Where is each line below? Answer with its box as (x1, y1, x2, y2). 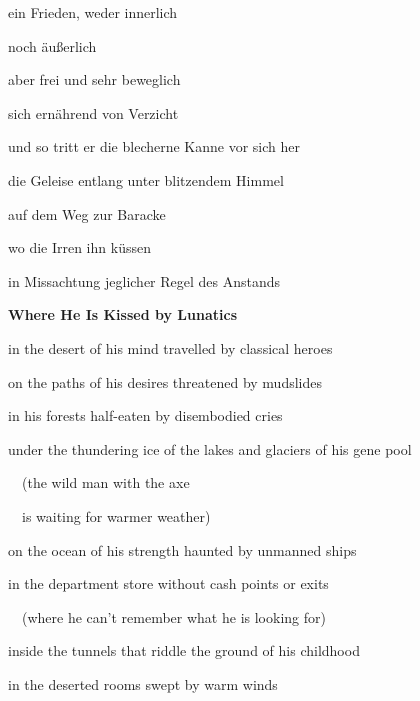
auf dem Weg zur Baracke (8, 203, 166, 224)
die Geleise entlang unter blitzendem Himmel (8, 169, 284, 190)
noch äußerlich (8, 35, 97, 56)
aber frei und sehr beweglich (8, 69, 181, 90)
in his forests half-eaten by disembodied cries (8, 405, 283, 426)
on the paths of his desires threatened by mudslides (8, 371, 322, 392)
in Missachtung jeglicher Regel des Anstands (8, 270, 281, 291)
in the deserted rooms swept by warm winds (8, 673, 278, 694)
